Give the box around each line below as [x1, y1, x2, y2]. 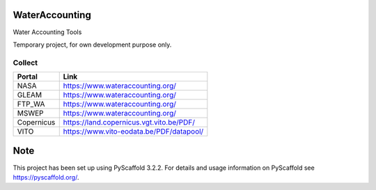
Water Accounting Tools [13, 28, 82, 36]
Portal [17, 72, 38, 81]
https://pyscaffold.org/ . [13, 173, 79, 181]
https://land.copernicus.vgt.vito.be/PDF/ [63, 118, 195, 127]
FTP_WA [17, 100, 45, 109]
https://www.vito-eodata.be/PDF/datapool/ [63, 127, 204, 136]
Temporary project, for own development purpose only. [13, 40, 172, 49]
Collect [13, 58, 38, 68]
